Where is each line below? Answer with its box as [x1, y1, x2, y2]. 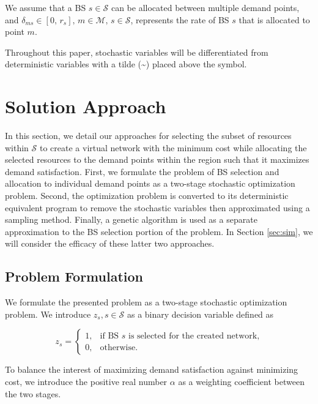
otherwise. [100, 343, 138, 352]
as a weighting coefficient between [178, 375, 305, 388]
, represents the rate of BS [130, 13, 229, 26]
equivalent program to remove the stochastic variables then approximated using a [5, 201, 310, 214]
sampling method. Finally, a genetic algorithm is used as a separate [5, 213, 257, 226]
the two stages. [5, 387, 61, 400]
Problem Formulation [5, 267, 143, 286]
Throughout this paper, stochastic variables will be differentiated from [5, 45, 268, 58]
